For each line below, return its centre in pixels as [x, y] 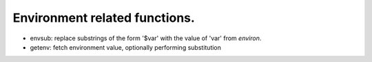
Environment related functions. [104, 18]
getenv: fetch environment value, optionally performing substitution [126, 47]
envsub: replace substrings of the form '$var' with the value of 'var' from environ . [146, 38]
